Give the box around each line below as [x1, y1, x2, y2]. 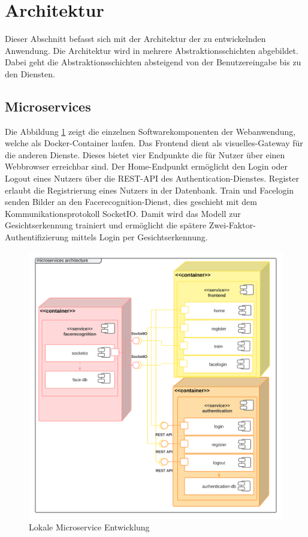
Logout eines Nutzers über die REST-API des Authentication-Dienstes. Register [5, 172, 299, 185]
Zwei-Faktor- [209, 219, 256, 231]
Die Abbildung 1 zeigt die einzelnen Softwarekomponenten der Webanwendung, [5, 125, 296, 137]
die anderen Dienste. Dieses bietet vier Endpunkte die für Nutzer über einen [5, 148, 285, 161]
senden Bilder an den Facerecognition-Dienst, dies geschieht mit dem [5, 195, 257, 208]
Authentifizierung [5, 231, 69, 243]
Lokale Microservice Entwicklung [29, 521, 150, 533]
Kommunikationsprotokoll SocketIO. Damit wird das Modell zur [5, 207, 241, 219]
